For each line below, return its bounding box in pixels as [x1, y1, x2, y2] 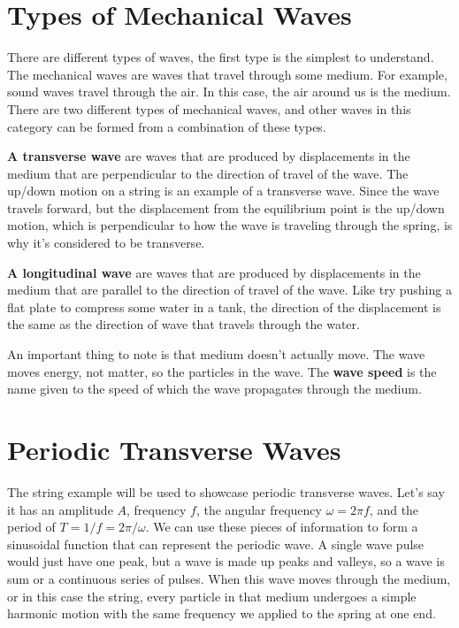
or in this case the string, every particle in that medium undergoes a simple [7, 586, 417, 605]
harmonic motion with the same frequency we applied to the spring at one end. [7, 604, 436, 623]
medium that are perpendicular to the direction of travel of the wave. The [7, 164, 409, 182]
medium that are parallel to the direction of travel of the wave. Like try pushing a [7, 280, 452, 299]
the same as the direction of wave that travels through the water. [7, 315, 360, 333]
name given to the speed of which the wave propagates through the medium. [7, 379, 422, 398]
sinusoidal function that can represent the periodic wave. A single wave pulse [7, 534, 425, 553]
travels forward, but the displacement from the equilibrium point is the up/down [7, 198, 445, 217]
